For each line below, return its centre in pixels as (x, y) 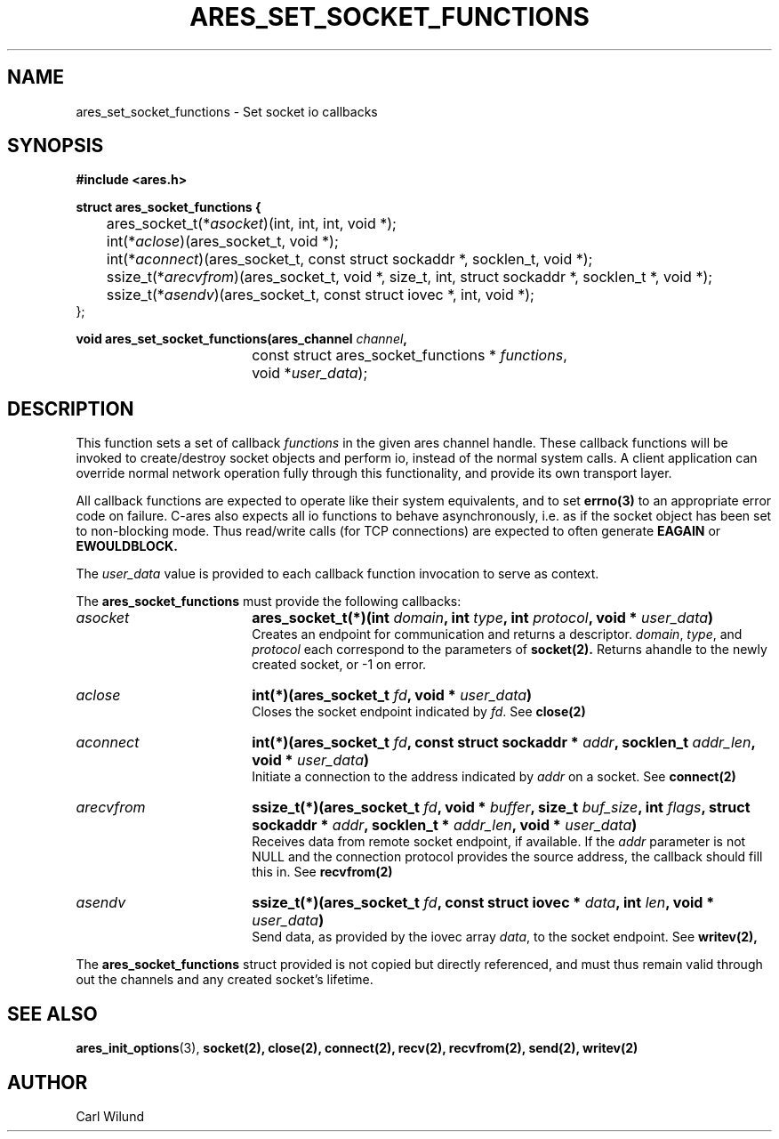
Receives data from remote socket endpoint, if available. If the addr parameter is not (499, 842)
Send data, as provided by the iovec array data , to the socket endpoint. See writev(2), (505, 937)
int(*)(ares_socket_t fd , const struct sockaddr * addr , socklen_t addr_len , (504, 743)
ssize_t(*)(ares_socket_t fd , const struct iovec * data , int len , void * (483, 903)
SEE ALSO (52, 1014)
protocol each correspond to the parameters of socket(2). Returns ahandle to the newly (510, 650)
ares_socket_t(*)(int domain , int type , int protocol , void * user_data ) (483, 618)
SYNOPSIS (56, 146)
